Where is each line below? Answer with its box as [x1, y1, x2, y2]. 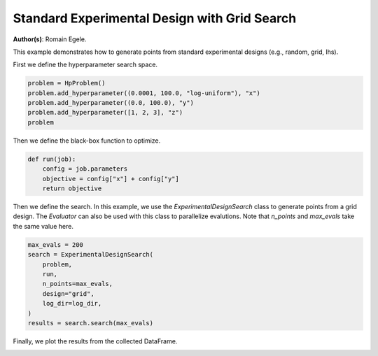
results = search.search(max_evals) [27, 319, 154, 327]
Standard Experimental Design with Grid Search [13, 10, 297, 26]
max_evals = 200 [27, 241, 84, 248]
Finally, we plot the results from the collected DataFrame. [13, 336, 178, 346]
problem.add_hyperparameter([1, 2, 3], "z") [27, 108, 183, 117]
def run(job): [27, 155, 76, 163]
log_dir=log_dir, [42, 299, 102, 308]
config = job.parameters [42, 165, 128, 173]
